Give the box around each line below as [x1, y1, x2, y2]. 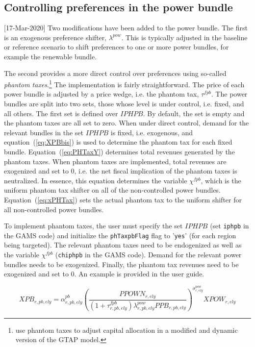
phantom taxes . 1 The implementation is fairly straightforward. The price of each [4, 78, 245, 89]
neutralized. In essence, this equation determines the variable [4, 175, 187, 185]
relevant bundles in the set [4, 127, 83, 137]
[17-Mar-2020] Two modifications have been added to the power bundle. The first [4, 23, 248, 33]
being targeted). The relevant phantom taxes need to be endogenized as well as [4, 240, 242, 250]
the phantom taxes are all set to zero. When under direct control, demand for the [4, 118, 249, 128]
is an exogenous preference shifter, [4, 32, 107, 42]
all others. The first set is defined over [4, 108, 118, 118]
